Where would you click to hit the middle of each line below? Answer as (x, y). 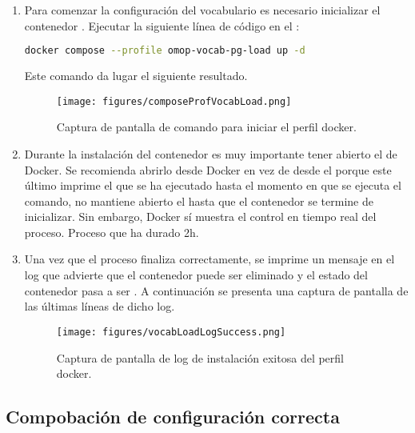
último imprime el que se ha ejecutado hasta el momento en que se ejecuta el (213, 185)
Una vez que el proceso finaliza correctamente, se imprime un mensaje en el (209, 259)
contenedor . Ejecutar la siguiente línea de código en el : (162, 25)
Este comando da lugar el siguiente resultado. (136, 76)
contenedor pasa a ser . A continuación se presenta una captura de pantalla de (216, 290)
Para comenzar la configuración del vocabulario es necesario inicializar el (202, 10)
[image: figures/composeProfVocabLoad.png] (174, 101)
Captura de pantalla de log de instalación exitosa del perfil (200, 357)
